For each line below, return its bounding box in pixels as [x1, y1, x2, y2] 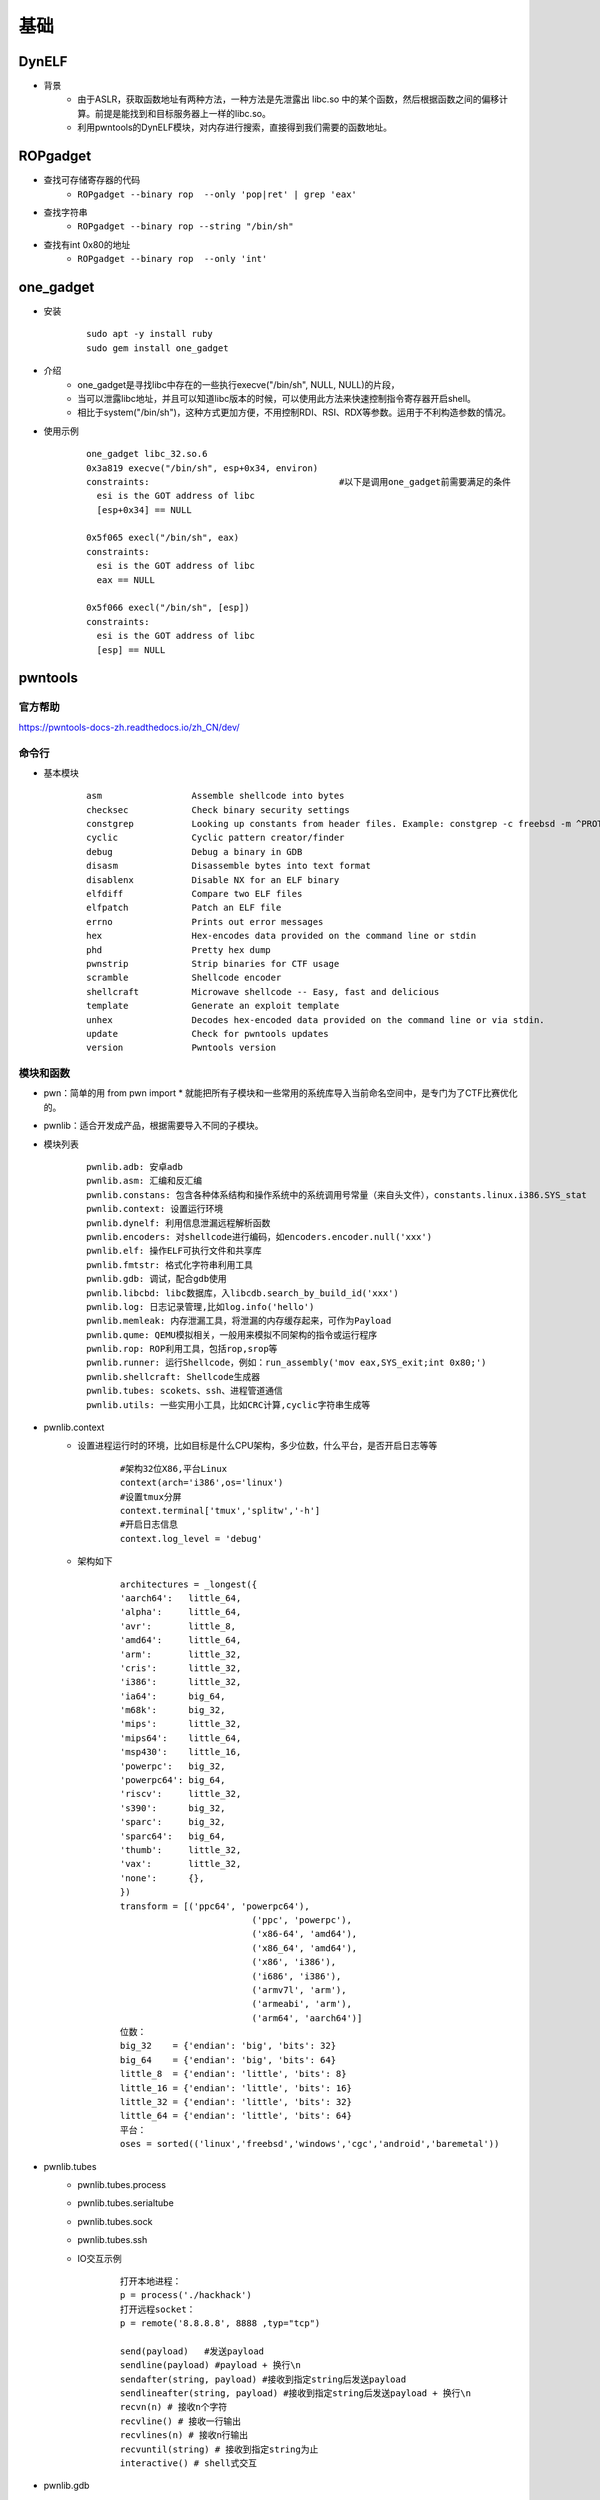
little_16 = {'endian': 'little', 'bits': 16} [120, 2082, 352, 2094]
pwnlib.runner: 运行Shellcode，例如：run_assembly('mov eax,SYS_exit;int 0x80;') [86, 1357, 487, 1369]
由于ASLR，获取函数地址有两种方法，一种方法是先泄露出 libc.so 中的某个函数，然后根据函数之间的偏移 [77, 93, 500, 105]
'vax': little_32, [120, 1858, 242, 1870]
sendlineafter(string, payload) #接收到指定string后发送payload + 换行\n [120, 2388, 472, 2399]
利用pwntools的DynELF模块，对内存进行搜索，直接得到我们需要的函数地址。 [77, 121, 392, 134]
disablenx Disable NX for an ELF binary [86, 874, 340, 885]
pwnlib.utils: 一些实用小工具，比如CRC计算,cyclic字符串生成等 [86, 1399, 371, 1410]
